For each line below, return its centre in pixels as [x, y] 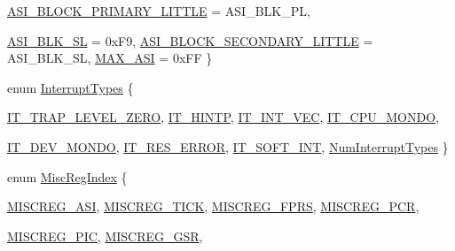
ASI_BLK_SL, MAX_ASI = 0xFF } [110, 58]
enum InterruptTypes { [71, 87]
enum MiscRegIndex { [67, 176]
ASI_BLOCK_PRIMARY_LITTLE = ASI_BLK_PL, [159, 11]
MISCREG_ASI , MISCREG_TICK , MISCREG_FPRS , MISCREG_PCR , [213, 206]
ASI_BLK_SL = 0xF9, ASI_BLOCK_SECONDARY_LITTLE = [190, 40]
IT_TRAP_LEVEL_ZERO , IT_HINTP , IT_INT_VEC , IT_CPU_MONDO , [223, 117]
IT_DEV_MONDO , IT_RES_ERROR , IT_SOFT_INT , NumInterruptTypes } [228, 146]
